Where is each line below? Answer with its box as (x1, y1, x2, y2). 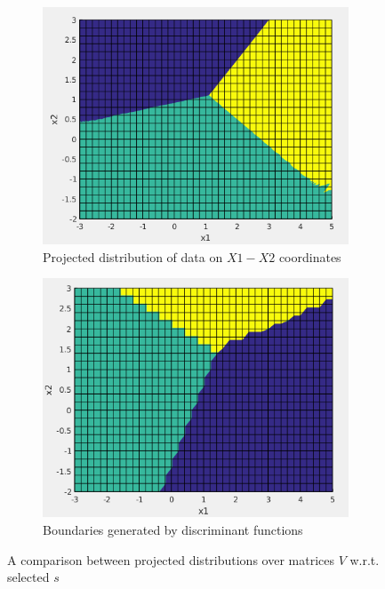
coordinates (278, 247, 341, 266)
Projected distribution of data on (43, 247, 223, 266)
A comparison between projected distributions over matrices (7, 550, 334, 569)
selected (7, 568, 50, 586)
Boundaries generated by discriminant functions (43, 520, 303, 538)
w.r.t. (349, 550, 380, 569)
